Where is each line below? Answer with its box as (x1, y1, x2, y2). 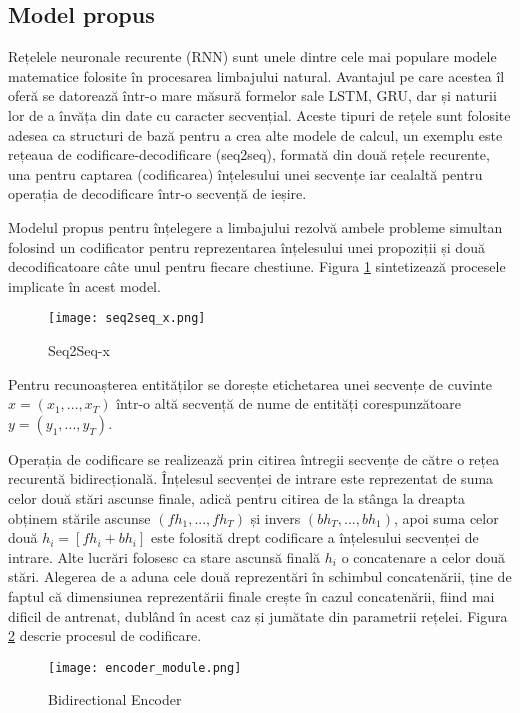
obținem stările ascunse (8, 507, 151, 528)
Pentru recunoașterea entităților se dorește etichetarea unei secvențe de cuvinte (8, 373, 493, 394)
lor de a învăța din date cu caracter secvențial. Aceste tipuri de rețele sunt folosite (8, 104, 511, 125)
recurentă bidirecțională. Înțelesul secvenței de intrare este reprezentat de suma (8, 468, 494, 489)
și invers (250, 507, 301, 528)
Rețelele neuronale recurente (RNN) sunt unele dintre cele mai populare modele (8, 46, 497, 67)
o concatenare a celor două (341, 546, 506, 567)
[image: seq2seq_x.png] (48, 311, 206, 326)
